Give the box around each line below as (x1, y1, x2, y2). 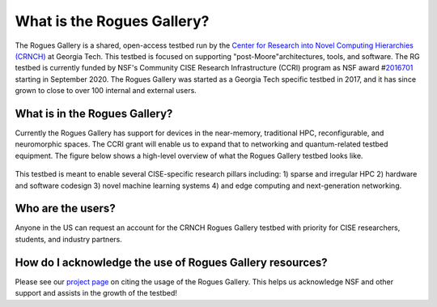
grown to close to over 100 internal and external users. (15, 86, 197, 96)
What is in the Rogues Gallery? (15, 106, 173, 121)
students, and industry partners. (15, 234, 123, 244)
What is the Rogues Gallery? (15, 12, 210, 30)
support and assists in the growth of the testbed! (15, 288, 178, 298)
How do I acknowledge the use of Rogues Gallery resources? (15, 255, 328, 269)
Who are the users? (15, 202, 117, 215)
